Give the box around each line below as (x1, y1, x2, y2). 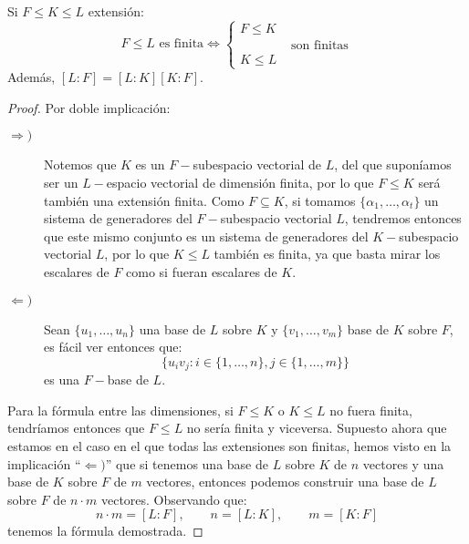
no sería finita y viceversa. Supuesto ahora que (186, 418, 447, 437)
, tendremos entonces (344, 209, 462, 228)
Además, (7, 67, 56, 87)
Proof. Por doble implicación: (7, 98, 171, 117)
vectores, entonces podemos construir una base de (146, 472, 424, 491)
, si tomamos (284, 190, 356, 210)
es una (44, 370, 79, 389)
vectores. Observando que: (100, 489, 247, 508)
